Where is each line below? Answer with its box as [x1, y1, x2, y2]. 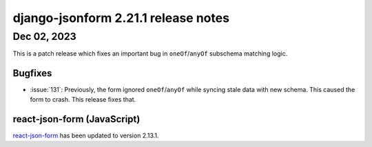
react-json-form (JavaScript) [12, 113, 141, 125]
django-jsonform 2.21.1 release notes [12, 10, 230, 25]
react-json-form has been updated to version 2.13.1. [12, 131, 159, 139]
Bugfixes [12, 67, 52, 79]
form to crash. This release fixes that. [30, 95, 136, 103]
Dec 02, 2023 [12, 30, 77, 43]
